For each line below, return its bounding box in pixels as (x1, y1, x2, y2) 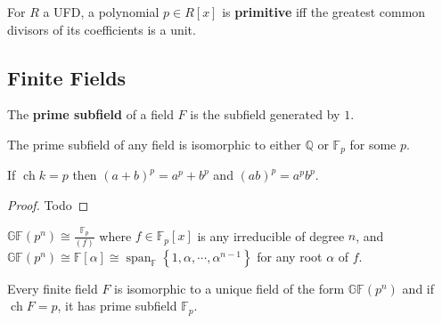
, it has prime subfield (57, 296, 177, 315)
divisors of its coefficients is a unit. (7, 20, 196, 38)
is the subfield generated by (190, 105, 340, 124)
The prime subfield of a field (7, 105, 174, 124)
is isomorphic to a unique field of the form (114, 279, 345, 297)
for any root (257, 246, 323, 265)
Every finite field (7, 279, 98, 297)
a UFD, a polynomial (43, 3, 160, 20)
